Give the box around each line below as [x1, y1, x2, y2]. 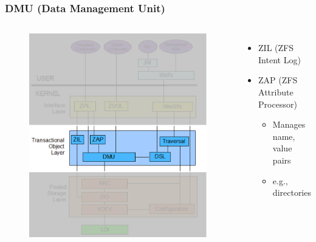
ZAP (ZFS [258, 74, 298, 86]
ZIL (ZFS [258, 41, 294, 54]
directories [272, 186, 311, 199]
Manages [272, 118, 306, 131]
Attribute [258, 86, 294, 98]
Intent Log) [258, 53, 301, 66]
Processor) [258, 97, 297, 110]
